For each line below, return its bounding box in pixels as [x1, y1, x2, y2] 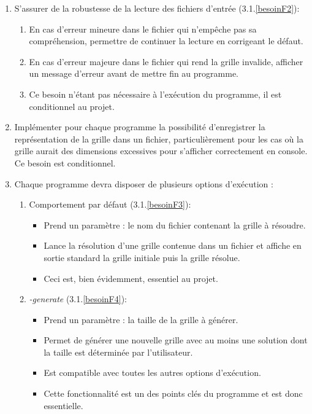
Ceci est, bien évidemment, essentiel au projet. [44, 271, 218, 284]
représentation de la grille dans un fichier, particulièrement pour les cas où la [14, 132, 303, 145]
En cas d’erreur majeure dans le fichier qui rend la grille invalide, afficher [29, 55, 303, 68]
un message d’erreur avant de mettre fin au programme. [29, 67, 239, 80]
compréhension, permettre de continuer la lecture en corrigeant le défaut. [29, 34, 303, 47]
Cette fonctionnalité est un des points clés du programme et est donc [44, 387, 303, 400]
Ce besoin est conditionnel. [14, 156, 116, 169]
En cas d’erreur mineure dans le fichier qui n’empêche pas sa [29, 22, 257, 35]
